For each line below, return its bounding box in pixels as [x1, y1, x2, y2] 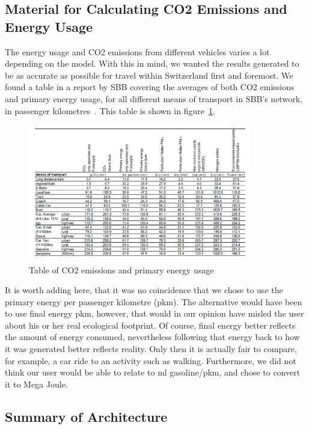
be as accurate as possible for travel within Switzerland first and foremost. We [5, 68, 293, 81]
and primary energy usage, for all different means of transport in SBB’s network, [5, 92, 302, 105]
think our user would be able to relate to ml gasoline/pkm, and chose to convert [5, 366, 301, 379]
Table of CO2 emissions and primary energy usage [29, 263, 214, 276]
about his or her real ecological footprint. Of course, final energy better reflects [5, 318, 296, 331]
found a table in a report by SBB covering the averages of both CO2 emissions [5, 81, 295, 93]
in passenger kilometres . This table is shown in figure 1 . [5, 104, 215, 117]
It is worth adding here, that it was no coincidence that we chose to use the [5, 284, 283, 296]
